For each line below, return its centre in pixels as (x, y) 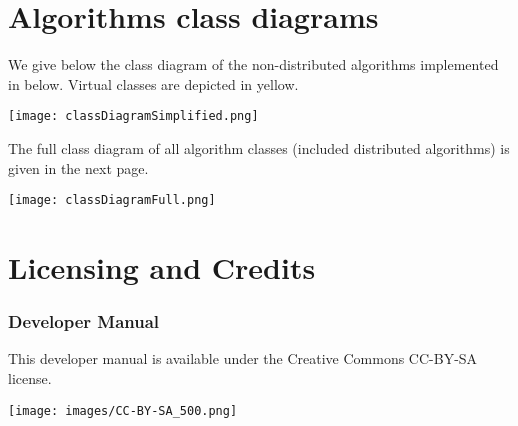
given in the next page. (78, 167)
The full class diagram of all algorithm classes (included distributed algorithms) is (259, 147)
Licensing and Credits (162, 267)
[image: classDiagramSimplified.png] (133, 116)
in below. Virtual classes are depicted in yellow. (153, 83)
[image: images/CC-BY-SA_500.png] (123, 410)
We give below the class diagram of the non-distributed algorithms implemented (253, 64)
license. (30, 378)
